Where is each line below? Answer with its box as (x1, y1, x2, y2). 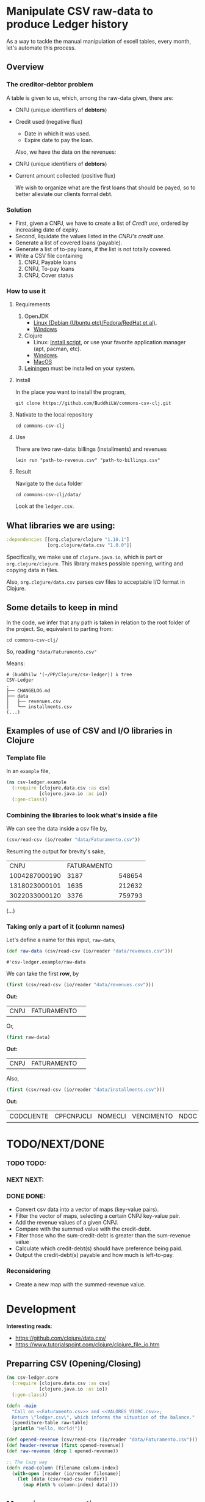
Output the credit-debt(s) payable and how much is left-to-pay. (15, 1251, 174, 1259)
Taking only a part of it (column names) (6, 922, 125, 930)
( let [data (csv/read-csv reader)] (17, 1476, 108, 1482)
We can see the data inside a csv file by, (6, 825, 108, 832)
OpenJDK (24, 312, 49, 320)
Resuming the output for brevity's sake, (6, 847, 106, 855)
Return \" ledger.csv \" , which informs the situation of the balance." (12, 1414, 195, 1421)
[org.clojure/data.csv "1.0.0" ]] (47, 542, 132, 548)
